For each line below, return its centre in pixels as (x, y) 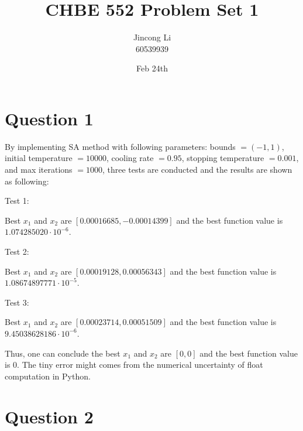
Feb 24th (152, 68)
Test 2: (17, 251)
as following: (27, 181)
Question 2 (49, 416)
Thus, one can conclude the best (63, 353)
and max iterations (39, 170)
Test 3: (17, 302)
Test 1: (17, 201)
